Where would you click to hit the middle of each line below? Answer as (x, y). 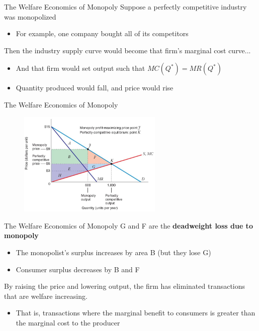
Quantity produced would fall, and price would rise (95, 88)
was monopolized (30, 16)
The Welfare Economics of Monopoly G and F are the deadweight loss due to (128, 225)
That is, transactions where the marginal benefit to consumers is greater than (136, 313)
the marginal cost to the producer (68, 323)
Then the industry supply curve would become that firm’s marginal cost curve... (127, 50)
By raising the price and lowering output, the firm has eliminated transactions (125, 286)
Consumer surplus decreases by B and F (78, 269)
